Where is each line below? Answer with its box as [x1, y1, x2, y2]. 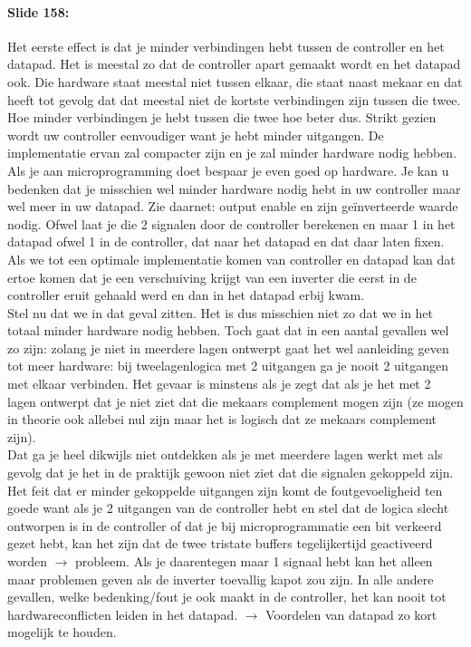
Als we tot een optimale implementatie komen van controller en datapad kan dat [7, 249, 456, 268]
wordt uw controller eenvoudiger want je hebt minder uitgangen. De [7, 125, 384, 144]
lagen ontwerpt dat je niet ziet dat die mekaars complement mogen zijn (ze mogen [7, 391, 464, 410]
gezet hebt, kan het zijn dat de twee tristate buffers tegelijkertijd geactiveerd [7, 534, 433, 553]
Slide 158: [7, 2, 70, 21]
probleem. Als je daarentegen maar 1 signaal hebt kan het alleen [75, 552, 433, 571]
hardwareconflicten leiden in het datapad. [7, 604, 238, 623]
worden [7, 552, 47, 571]
